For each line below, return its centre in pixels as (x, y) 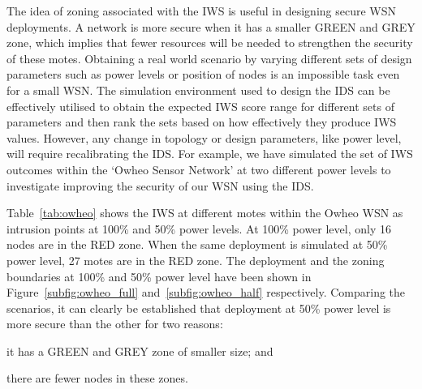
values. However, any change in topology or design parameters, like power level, (204, 137)
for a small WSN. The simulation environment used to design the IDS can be (198, 90)
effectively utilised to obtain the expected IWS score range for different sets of (200, 106)
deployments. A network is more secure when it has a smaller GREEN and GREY (211, 26)
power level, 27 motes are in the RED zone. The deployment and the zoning (196, 260)
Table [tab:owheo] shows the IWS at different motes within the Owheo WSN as (205, 213)
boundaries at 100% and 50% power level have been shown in (159, 276)
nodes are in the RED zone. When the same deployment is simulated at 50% (197, 244)
